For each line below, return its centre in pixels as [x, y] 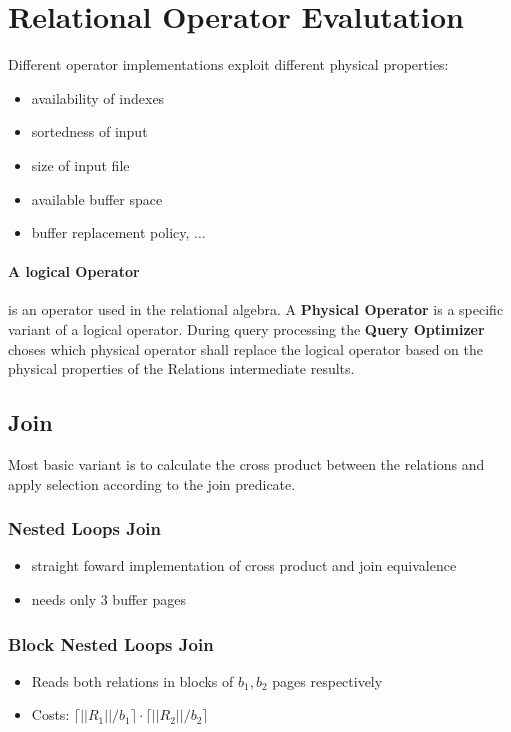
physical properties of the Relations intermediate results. [181, 368]
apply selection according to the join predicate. [152, 483]
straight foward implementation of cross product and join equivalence [244, 565]
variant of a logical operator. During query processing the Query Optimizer [246, 329]
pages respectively [327, 680]
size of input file [80, 164]
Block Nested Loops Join [111, 643]
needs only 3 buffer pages [108, 599]
